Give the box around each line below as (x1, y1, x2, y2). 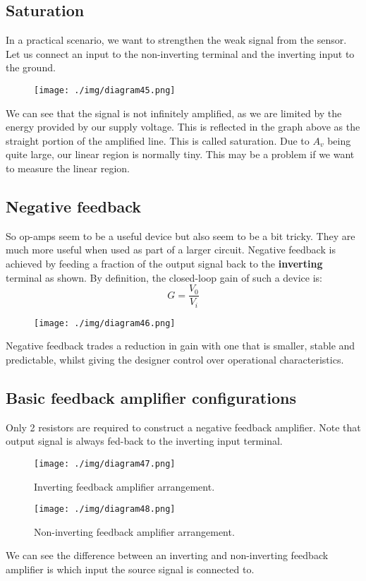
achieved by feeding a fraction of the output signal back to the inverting (6, 256, 323, 270)
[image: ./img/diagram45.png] (34, 85, 176, 95)
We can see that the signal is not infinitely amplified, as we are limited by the (6, 105, 342, 120)
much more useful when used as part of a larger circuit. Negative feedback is (6, 242, 336, 257)
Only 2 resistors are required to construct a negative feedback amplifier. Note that (6, 419, 361, 434)
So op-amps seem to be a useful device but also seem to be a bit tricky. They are (6, 228, 355, 243)
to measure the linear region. (6, 161, 130, 176)
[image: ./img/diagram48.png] (34, 504, 176, 515)
